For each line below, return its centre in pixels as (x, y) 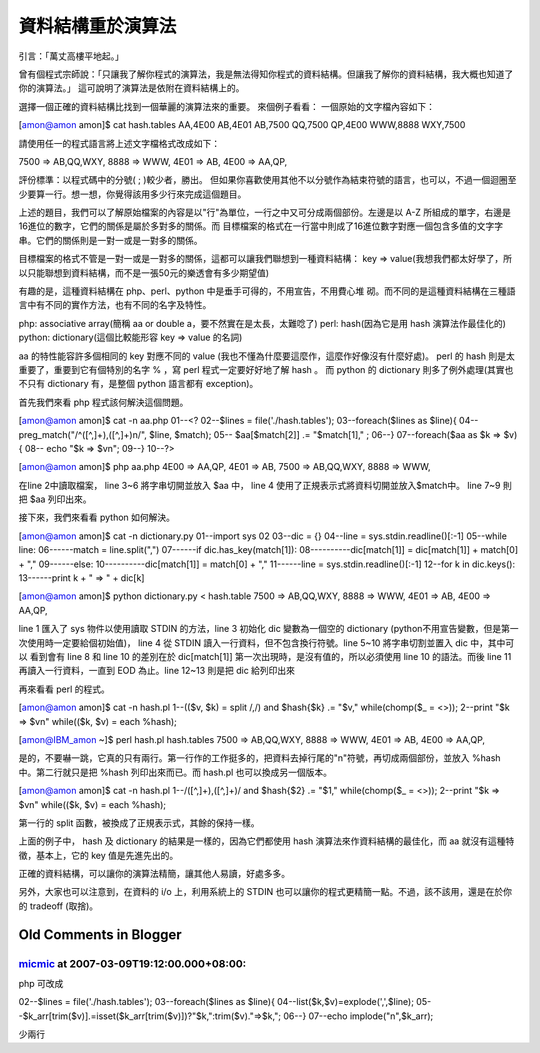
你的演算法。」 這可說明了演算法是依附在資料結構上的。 (131, 88)
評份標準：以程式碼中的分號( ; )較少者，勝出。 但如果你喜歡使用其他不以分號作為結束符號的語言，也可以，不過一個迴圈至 (267, 180)
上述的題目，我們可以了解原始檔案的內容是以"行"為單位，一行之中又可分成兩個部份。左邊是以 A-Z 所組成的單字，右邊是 (265, 212)
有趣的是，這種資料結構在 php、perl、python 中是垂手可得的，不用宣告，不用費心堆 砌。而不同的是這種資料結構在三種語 (267, 291)
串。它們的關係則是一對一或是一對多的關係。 (110, 240)
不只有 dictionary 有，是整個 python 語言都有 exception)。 (138, 384)
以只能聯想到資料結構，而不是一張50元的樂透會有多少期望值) (144, 272)
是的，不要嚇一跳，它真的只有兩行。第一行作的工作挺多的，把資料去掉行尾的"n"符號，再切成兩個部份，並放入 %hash (259, 758)
